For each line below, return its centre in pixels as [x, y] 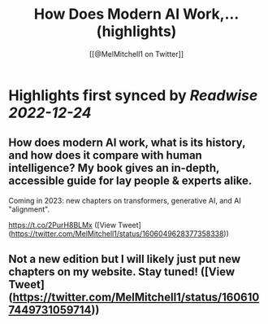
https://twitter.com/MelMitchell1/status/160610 [136, 298]
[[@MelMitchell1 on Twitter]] [136, 54]
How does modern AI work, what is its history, [127, 143]
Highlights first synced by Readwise [133, 95]
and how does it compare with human [106, 155]
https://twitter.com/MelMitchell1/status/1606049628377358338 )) [120, 234]
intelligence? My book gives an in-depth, [114, 168]
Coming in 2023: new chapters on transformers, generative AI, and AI [125, 200]
